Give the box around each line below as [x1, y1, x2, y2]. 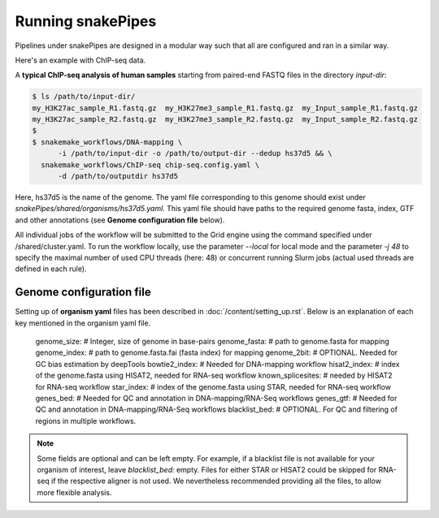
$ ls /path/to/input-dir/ [32, 92, 136, 101]
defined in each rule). [15, 264, 87, 274]
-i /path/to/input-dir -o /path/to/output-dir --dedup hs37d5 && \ [58, 149, 333, 158]
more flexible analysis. [37, 487, 112, 497]
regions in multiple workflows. [35, 416, 137, 425]
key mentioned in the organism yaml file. [15, 317, 151, 328]
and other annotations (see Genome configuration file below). [15, 215, 225, 225]
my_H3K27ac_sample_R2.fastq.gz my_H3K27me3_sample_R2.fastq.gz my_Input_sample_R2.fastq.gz [32, 114, 419, 124]
